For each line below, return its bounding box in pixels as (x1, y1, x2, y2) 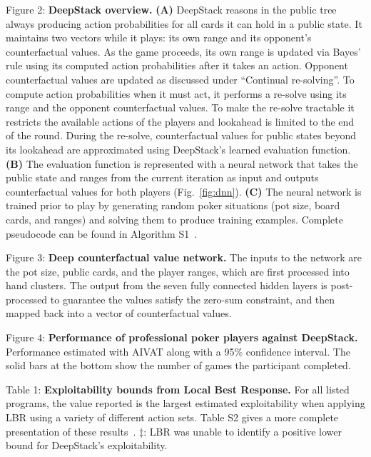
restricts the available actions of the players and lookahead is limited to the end (6, 114, 355, 129)
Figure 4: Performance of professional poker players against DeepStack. (6, 330, 358, 345)
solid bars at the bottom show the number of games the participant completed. (6, 358, 351, 373)
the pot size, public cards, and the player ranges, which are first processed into (6, 263, 350, 278)
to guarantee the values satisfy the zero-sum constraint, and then (50, 291, 335, 306)
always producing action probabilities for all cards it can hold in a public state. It (6, 16, 362, 31)
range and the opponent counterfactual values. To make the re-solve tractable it (6, 100, 355, 115)
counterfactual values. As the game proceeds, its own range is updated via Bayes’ (6, 44, 361, 59)
